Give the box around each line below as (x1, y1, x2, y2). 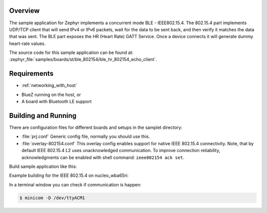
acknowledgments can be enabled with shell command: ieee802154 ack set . (21, 154, 184, 160)
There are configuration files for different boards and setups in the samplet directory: (9, 124, 182, 131)
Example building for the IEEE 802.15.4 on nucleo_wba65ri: (9, 172, 129, 178)
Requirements (9, 69, 54, 78)
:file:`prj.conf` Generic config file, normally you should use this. (21, 134, 150, 140)
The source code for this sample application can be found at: (9, 50, 133, 55)
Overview (9, 6, 40, 15)
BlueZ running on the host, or (21, 92, 81, 98)
